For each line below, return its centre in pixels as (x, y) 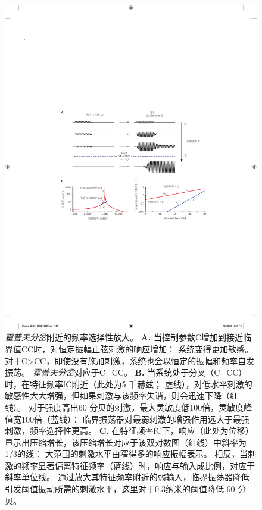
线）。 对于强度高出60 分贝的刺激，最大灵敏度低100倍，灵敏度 (124, 407)
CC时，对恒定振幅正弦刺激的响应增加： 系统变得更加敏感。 (137, 348)
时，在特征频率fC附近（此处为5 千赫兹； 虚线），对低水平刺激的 (129, 384)
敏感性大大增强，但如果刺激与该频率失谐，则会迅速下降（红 (121, 395)
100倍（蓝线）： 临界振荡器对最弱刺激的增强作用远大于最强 (135, 419)
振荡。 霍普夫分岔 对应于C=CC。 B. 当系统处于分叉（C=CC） (126, 372)
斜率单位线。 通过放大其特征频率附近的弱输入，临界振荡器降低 (127, 477)
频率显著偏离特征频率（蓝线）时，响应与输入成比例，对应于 (138, 465)
